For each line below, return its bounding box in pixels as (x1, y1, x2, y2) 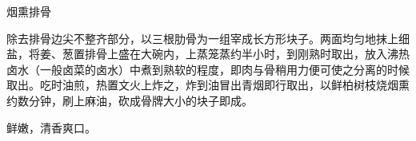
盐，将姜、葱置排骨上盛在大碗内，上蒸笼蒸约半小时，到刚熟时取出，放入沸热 (6, 45, 410, 62)
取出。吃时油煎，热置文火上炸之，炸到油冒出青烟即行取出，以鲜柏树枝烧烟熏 (6, 76, 410, 93)
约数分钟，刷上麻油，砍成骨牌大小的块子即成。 (6, 92, 253, 108)
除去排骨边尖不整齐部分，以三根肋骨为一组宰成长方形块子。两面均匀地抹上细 (6, 29, 410, 46)
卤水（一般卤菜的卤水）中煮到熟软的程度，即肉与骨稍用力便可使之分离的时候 (6, 61, 410, 77)
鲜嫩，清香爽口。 (6, 119, 96, 135)
